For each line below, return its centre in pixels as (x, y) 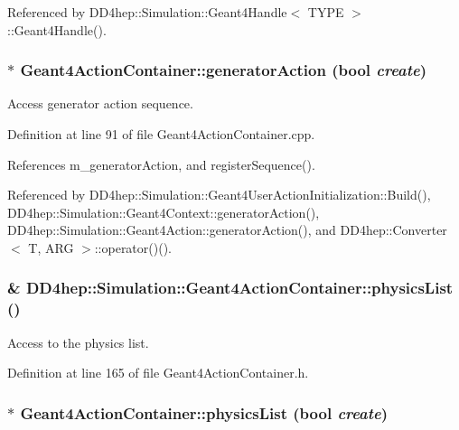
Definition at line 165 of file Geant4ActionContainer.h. (158, 373)
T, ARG (51, 247)
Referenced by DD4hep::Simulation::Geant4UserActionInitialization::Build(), (219, 195)
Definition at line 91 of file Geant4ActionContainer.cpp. (161, 134)
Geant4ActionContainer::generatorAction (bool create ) (223, 70)
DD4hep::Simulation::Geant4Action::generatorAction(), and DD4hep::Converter (227, 230)
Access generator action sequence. (100, 103)
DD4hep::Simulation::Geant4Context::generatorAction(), (164, 212)
